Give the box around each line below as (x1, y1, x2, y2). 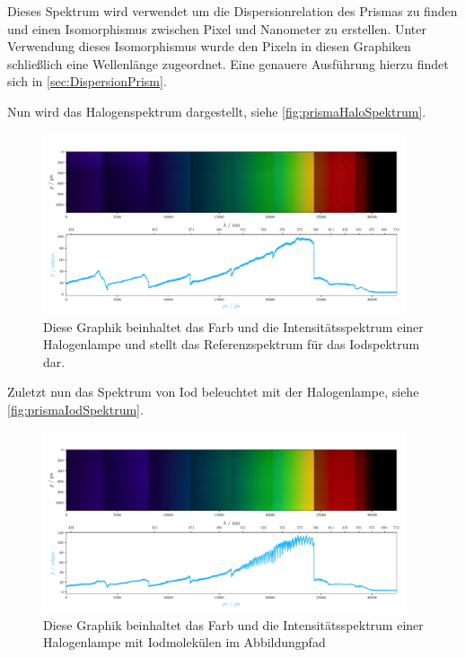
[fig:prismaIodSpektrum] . (7, 399, 144, 418)
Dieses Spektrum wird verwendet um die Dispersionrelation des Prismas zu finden (7, 2, 458, 20)
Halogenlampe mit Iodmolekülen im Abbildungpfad (43, 633, 326, 652)
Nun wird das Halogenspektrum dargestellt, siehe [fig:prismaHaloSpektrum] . (7, 101, 426, 120)
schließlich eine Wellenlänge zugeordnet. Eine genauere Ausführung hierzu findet (7, 54, 449, 73)
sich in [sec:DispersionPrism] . (7, 72, 167, 91)
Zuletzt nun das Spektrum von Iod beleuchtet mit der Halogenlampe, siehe (7, 382, 419, 401)
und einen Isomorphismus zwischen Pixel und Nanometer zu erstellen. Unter (7, 19, 426, 38)
